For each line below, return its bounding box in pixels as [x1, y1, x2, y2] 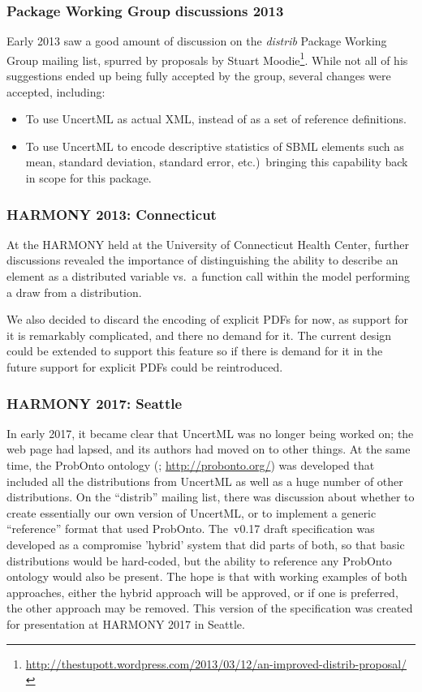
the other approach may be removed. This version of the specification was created [6, 600, 413, 617]
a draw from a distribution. [6, 283, 142, 300]
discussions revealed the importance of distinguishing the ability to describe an [6, 251, 398, 269]
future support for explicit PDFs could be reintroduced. [6, 359, 283, 375]
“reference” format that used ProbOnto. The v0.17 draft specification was [6, 520, 375, 537]
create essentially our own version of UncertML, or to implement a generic [6, 504, 377, 521]
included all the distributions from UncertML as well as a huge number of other [6, 472, 403, 489]
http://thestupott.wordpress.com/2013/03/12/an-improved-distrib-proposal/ [25, 655, 407, 672]
